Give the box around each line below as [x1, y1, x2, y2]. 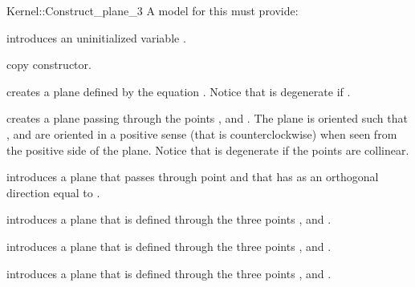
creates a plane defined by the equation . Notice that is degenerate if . [6, 83, 351, 99]
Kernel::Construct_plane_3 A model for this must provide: [6, 2, 299, 18]
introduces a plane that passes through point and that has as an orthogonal [6, 168, 379, 185]
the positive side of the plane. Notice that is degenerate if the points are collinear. [6, 141, 409, 158]
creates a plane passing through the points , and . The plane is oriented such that [6, 110, 408, 127]
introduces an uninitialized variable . [6, 29, 186, 46]
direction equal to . [6, 184, 100, 200]
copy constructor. [6, 56, 92, 73]
